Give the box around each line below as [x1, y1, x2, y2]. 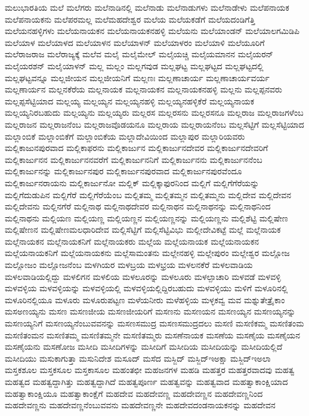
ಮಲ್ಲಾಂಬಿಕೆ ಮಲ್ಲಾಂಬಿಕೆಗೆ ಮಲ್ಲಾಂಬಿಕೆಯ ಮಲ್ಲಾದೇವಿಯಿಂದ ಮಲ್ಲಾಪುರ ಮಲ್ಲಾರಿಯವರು [5, 130, 245, 142]
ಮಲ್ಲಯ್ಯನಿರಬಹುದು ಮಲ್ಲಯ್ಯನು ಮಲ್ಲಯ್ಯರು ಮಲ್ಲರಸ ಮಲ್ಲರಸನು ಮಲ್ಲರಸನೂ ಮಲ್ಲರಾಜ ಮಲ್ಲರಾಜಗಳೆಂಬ [5, 106, 304, 119]
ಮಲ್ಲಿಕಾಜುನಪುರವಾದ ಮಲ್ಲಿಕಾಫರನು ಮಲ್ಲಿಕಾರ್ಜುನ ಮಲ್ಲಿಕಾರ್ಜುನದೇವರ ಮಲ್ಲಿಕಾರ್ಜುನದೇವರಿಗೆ [5, 141, 268, 154]
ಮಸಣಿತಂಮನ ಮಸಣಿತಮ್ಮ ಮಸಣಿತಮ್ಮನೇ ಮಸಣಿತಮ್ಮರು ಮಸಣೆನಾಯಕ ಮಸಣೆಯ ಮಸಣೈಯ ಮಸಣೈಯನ [5, 328, 301, 341]
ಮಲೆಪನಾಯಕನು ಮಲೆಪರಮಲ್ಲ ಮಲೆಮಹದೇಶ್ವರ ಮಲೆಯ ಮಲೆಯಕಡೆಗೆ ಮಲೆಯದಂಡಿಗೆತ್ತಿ [5, 13, 255, 25]
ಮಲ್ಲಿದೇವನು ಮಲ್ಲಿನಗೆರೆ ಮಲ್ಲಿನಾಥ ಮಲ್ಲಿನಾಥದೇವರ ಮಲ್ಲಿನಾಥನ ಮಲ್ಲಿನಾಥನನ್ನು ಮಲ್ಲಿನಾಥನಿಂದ [5, 200, 271, 212]
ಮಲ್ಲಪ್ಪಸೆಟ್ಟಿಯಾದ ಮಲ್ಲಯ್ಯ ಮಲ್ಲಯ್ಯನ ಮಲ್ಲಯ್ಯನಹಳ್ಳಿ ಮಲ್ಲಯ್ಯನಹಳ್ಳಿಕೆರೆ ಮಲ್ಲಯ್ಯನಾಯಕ [5, 94, 255, 107]
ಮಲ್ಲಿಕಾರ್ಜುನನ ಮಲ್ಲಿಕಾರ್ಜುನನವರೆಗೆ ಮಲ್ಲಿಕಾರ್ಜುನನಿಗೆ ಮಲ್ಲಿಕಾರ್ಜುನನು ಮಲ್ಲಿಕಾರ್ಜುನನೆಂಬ [5, 153, 262, 165]
